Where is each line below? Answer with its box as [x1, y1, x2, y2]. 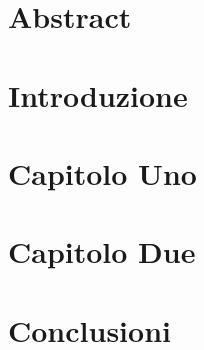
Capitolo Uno [8, 152, 197, 193]
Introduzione [8, 74, 188, 115]
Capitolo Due [8, 231, 196, 272]
